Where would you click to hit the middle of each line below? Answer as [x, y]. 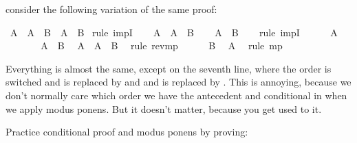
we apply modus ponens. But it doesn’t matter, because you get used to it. [164, 108]
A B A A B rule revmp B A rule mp [162, 45]
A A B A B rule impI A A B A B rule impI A [174, 32]
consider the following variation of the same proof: [111, 9]
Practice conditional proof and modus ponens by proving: [127, 132]
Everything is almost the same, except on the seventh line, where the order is [169, 68]
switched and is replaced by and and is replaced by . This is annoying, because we [178, 82]
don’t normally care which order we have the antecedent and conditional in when [176, 95]
